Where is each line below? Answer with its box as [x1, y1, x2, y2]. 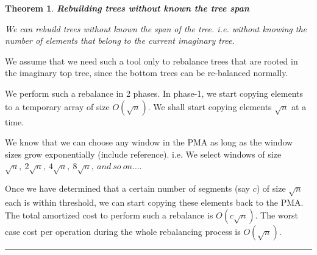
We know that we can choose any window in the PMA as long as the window [5, 136, 293, 148]
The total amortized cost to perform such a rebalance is [5, 209, 213, 222]
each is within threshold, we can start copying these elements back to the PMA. [5, 195, 304, 208]
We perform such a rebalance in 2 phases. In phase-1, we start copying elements [5, 86, 304, 99]
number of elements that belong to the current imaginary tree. [5, 34, 235, 47]
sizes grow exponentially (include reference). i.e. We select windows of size [5, 147, 282, 160]
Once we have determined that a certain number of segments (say [5, 182, 251, 195]
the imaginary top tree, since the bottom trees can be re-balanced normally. [5, 66, 288, 79]
